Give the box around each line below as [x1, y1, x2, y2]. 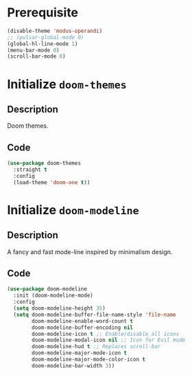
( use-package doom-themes [7, 160, 81, 167]
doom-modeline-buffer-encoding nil [32, 324, 134, 331]
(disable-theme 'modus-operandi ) [7, 27, 103, 34]
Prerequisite [7, 5, 79, 21]
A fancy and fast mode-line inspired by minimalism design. [7, 247, 173, 255]
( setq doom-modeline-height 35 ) [13, 305, 106, 312]
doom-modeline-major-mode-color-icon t [32, 356, 146, 363]
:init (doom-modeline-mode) [13, 292, 94, 299]
